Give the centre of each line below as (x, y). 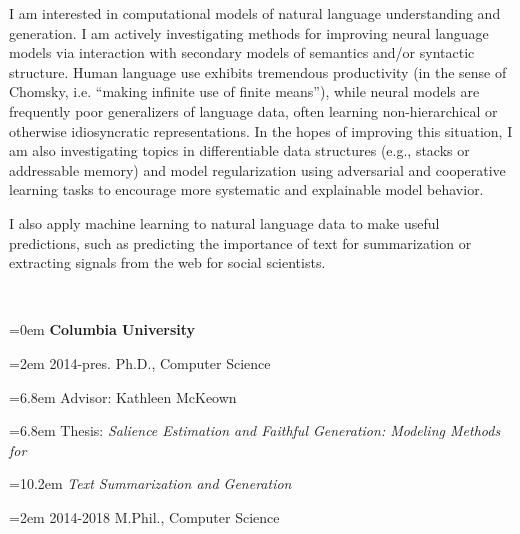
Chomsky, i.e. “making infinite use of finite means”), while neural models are (244, 91)
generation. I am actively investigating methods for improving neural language (249, 32)
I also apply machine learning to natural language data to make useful (224, 222)
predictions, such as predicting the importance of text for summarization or (240, 242)
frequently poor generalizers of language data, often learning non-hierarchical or (253, 110)
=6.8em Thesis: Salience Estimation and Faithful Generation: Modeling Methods (255, 430)
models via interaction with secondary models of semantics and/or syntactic (242, 52)
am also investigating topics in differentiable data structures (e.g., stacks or (239, 150)
